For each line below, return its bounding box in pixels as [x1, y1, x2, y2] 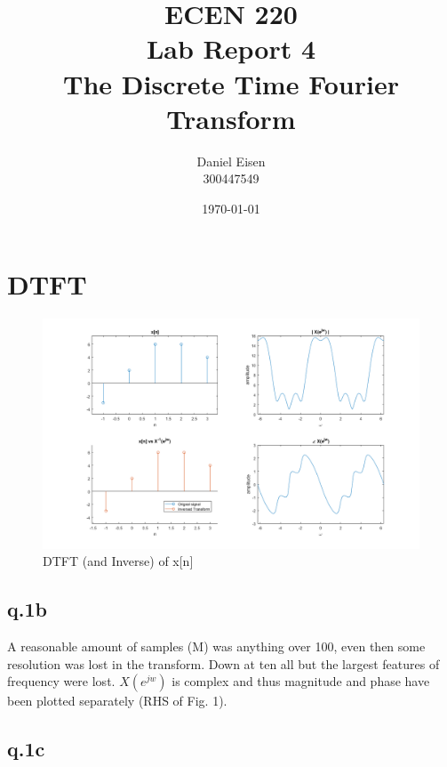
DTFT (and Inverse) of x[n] [43, 552, 194, 570]
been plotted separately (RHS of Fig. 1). [7, 691, 227, 710]
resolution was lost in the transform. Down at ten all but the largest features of [7, 654, 440, 673]
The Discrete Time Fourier [63, 65, 399, 101]
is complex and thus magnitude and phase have [172, 672, 430, 690]
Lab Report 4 [146, 30, 316, 67]
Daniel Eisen [196, 151, 266, 170]
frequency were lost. [7, 672, 116, 690]
